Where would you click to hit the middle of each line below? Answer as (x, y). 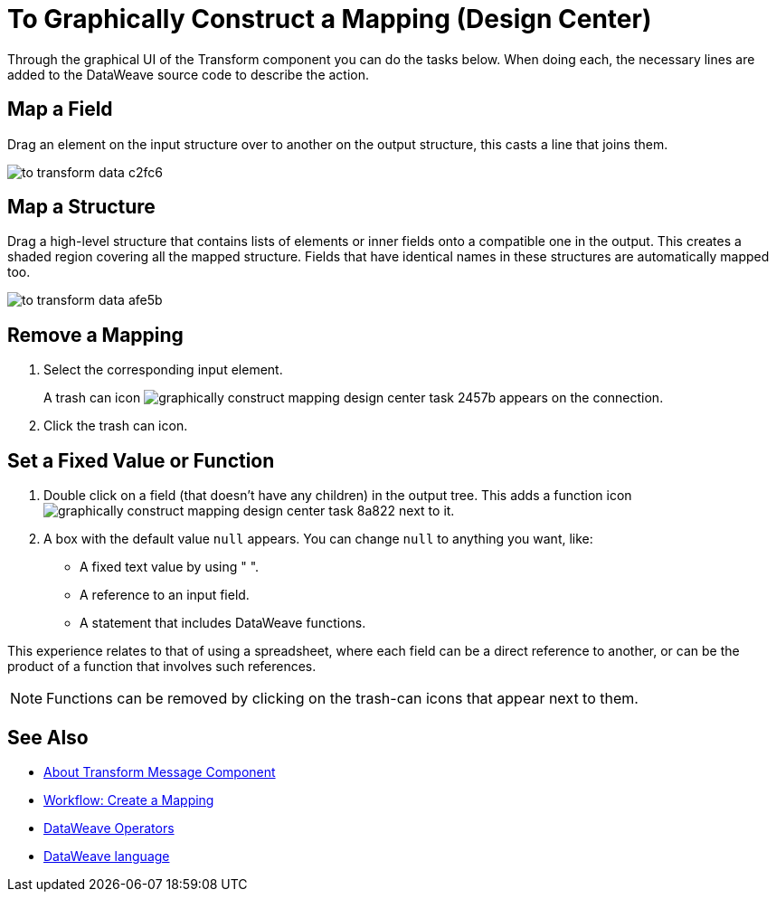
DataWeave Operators (109, 828)
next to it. (427, 511)
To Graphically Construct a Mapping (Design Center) (330, 19)
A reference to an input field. (165, 595)
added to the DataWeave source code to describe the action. (189, 74)
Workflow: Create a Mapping (129, 800)
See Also (48, 737)
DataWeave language (107, 856)
